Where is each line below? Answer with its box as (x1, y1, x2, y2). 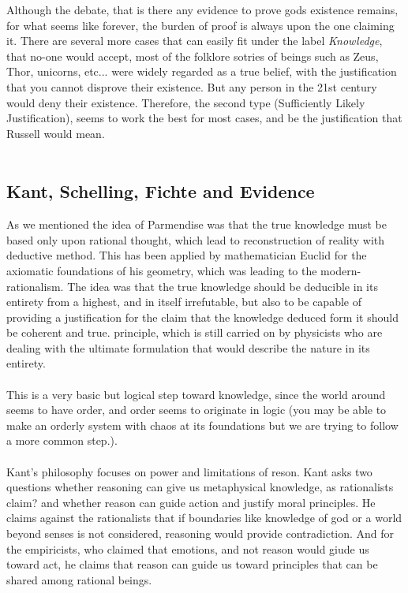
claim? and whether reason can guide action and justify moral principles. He (6, 494, 376, 510)
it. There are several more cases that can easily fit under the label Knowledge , (6, 32, 383, 49)
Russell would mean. (6, 125, 105, 141)
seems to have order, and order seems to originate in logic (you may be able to (6, 401, 387, 418)
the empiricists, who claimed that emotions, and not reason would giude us (6, 540, 369, 557)
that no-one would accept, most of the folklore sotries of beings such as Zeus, (6, 47, 379, 64)
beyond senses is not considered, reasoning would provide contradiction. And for (6, 525, 395, 542)
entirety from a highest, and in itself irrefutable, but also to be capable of (6, 293, 361, 310)
